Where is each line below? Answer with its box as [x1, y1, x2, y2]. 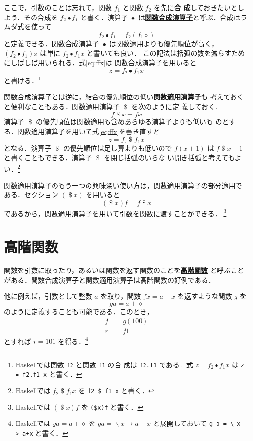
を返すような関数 [177, 291, 232, 301]
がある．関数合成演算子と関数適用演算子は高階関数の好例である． [4, 274, 215, 285]
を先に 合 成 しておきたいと [153, 2, 238, 12]
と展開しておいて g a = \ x [153, 418, 241, 428]
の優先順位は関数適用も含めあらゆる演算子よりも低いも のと [36, 116, 229, 127]
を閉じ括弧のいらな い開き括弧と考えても [104, 152, 235, 162]
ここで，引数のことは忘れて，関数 [4, 2, 112, 12]
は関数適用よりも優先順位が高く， [109, 38, 218, 48]
